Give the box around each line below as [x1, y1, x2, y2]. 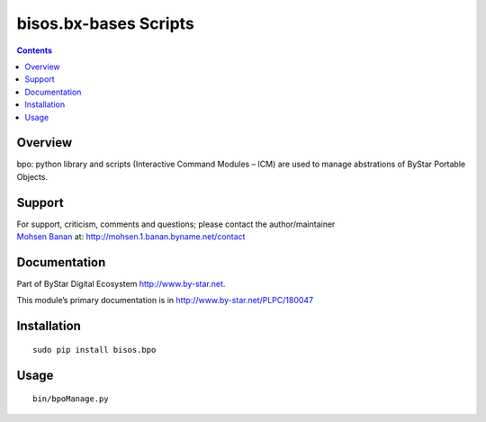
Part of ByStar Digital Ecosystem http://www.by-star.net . [16, 279, 226, 289]
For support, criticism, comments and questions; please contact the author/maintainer [16, 219, 336, 229]
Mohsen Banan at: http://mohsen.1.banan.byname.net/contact [16, 231, 246, 242]
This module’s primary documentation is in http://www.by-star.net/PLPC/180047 [16, 295, 314, 306]
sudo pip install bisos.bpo [32, 345, 157, 355]
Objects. [16, 171, 49, 182]
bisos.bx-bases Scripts [16, 13, 195, 33]
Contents [16, 45, 53, 56]
